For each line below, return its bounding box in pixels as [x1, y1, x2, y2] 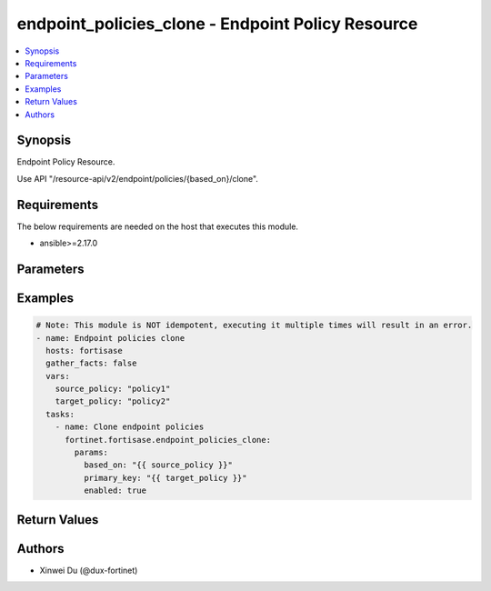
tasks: [45, 409, 75, 419]
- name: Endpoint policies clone [35, 333, 185, 343]
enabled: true [83, 486, 147, 496]
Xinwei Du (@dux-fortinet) [39, 565, 138, 576]
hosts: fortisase [45, 346, 123, 356]
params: [74, 447, 109, 458]
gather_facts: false [45, 358, 137, 368]
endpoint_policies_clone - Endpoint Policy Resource [16, 14, 418, 34]
